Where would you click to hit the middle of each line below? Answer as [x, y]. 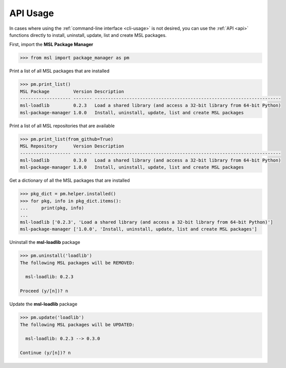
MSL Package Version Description [72, 91]
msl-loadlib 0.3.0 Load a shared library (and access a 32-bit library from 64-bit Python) [151, 160]
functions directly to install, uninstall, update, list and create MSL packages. [88, 35]
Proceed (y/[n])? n [44, 291]
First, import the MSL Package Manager [51, 44]
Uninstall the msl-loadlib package [45, 242]
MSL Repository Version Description [72, 146]
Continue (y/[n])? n [45, 353]
